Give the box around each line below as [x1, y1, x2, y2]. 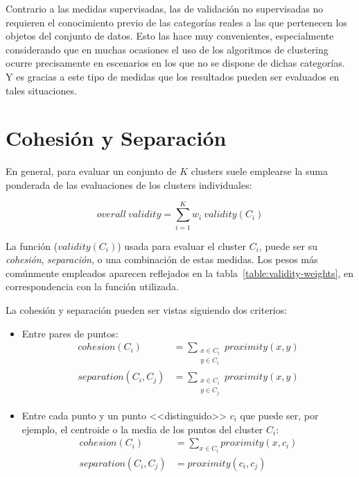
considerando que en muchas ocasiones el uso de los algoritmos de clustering [6, 42, 329, 56]
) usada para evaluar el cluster [117, 238, 246, 253]
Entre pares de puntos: [21, 326, 119, 340]
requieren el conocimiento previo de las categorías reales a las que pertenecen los [6, 15, 347, 29]
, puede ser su [259, 238, 318, 253]
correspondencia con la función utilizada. [6, 279, 179, 294]
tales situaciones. [6, 83, 77, 97]
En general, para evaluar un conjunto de [6, 164, 177, 178]
